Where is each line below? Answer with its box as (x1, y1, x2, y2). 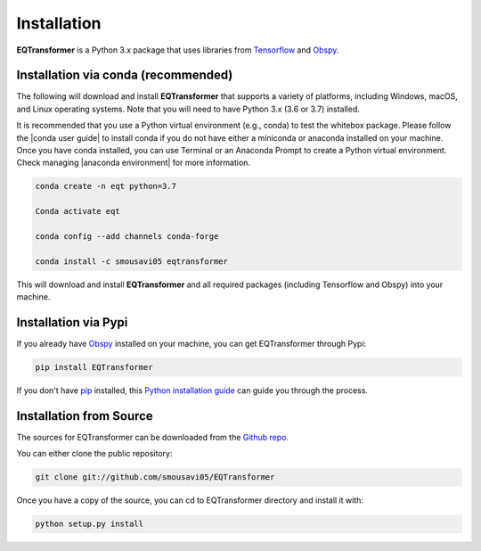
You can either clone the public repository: (16, 448, 173, 459)
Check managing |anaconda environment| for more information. (16, 157, 251, 169)
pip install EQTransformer (35, 362, 153, 372)
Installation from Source (16, 408, 153, 424)
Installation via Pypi (16, 315, 128, 330)
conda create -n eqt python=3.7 (35, 181, 177, 192)
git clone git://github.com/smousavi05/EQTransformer (35, 473, 275, 482)
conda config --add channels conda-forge (35, 231, 219, 241)
